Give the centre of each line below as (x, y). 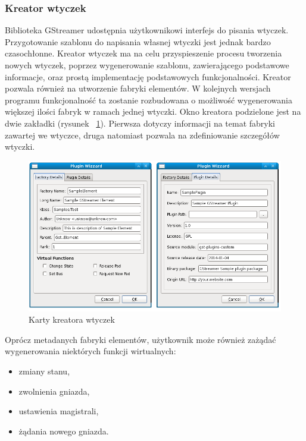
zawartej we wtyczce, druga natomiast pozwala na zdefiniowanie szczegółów (142, 135)
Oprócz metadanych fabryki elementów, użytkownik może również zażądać (140, 339)
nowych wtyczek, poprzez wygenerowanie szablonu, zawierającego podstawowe (147, 65)
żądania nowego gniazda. (64, 431)
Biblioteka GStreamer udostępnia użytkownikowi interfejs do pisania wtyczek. (147, 30)
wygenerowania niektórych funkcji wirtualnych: (90, 351)
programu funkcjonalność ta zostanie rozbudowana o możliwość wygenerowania (149, 100)
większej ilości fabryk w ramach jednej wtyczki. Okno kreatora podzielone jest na (153, 111)
